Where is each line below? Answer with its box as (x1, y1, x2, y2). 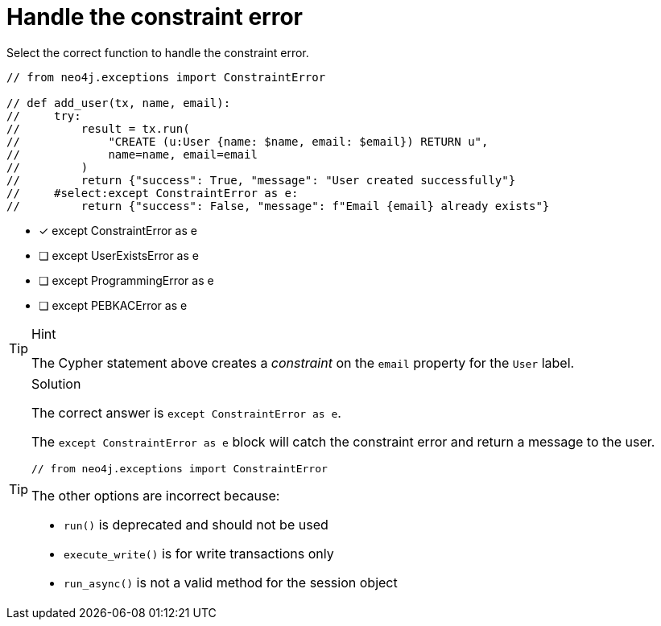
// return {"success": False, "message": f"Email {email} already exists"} (6, 199, 550, 212)
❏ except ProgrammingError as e (39, 273, 214, 287)
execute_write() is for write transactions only (64, 545, 334, 562)
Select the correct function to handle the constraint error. (6, 45, 309, 60)
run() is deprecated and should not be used (64, 516, 328, 533)
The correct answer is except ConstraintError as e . (31, 404, 341, 421)
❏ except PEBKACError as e (39, 298, 188, 312)
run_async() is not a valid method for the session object (64, 574, 398, 591)
